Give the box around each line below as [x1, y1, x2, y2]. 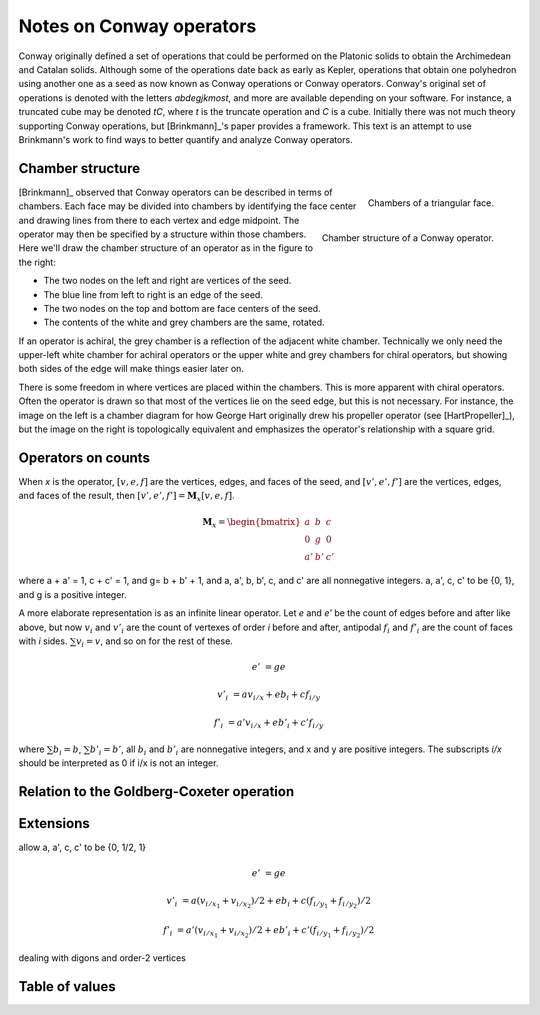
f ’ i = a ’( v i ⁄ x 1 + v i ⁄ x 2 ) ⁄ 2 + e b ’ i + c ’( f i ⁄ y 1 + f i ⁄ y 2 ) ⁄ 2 [163, 925, 375, 940]
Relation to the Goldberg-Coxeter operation [18, 783, 295, 800]
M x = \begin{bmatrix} [201, 516, 302, 530]
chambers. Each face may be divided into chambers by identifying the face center [18, 200, 357, 212]
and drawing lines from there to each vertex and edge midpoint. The [18, 214, 300, 226]
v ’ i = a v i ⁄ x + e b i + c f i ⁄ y [216, 689, 321, 703]
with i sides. [18, 635, 68, 647]
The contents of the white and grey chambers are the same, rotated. [43, 316, 325, 329]
